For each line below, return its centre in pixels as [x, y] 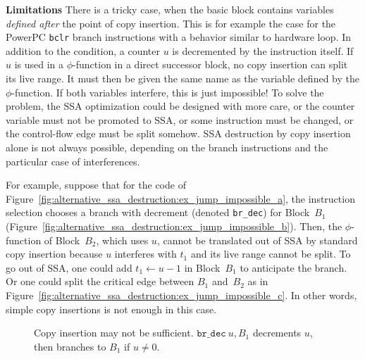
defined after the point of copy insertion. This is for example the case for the [171, 23]
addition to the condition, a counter [83, 50]
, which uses [122, 240]
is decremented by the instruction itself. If [263, 50]
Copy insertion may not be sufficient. [114, 333]
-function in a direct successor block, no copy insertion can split [210, 64]
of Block [62, 240]
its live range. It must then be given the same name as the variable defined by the [182, 78]
